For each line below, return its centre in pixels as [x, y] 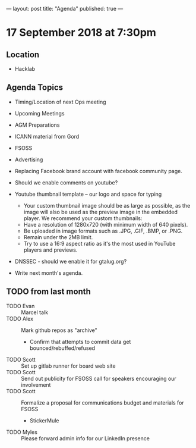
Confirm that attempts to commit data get [80, 342]
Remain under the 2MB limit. [58, 237]
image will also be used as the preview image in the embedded [101, 212]
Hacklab [25, 69]
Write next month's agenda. [49, 272]
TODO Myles [22, 432]
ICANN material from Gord [47, 136]
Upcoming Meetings [39, 113]
